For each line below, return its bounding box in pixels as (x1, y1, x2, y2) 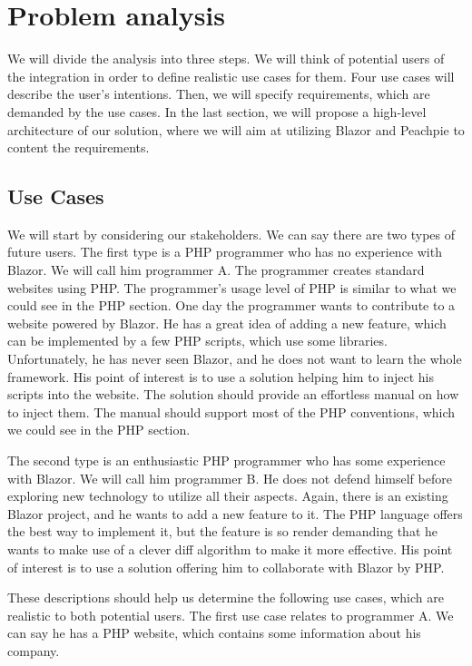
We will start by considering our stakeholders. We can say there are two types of (7, 224, 455, 243)
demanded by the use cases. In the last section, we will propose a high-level (7, 102, 427, 121)
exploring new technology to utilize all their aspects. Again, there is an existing (7, 486, 448, 505)
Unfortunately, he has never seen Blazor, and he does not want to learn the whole (7, 349, 462, 368)
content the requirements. (7, 138, 150, 157)
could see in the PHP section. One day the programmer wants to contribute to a (7, 296, 456, 315)
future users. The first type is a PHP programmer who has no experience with (7, 242, 442, 261)
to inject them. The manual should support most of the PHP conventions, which (7, 402, 456, 421)
